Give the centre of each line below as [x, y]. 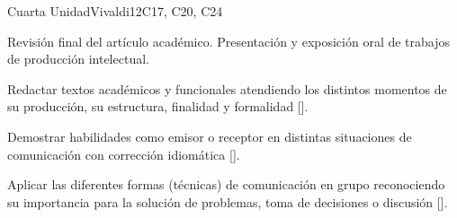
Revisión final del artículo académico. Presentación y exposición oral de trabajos [229, 41]
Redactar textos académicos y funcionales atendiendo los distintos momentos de [227, 88]
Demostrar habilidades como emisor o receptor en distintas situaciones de [210, 136]
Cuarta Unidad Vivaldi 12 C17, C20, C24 [115, 11]
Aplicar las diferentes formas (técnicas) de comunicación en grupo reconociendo [226, 184]
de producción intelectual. [78, 59]
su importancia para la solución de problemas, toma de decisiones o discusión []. [228, 201]
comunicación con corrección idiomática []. [124, 154]
